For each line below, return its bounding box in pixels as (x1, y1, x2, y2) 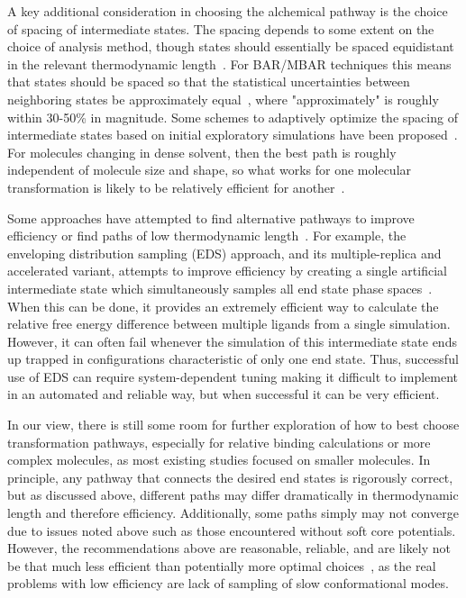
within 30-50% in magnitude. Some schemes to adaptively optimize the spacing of (7, 107, 458, 126)
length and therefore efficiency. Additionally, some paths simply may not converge (7, 503, 459, 522)
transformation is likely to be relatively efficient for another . (7, 177, 345, 196)
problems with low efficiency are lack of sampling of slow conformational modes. (7, 574, 449, 593)
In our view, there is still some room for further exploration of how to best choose (7, 415, 460, 434)
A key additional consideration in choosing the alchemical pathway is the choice (7, 2, 448, 20)
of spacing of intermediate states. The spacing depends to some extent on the (7, 19, 434, 38)
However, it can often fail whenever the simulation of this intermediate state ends (7, 331, 457, 350)
